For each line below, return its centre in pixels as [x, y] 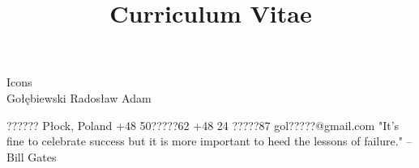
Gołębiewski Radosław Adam [79, 97]
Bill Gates [32, 156]
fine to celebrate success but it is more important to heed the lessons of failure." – [209, 141]
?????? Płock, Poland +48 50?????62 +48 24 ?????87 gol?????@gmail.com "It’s [203, 125]
